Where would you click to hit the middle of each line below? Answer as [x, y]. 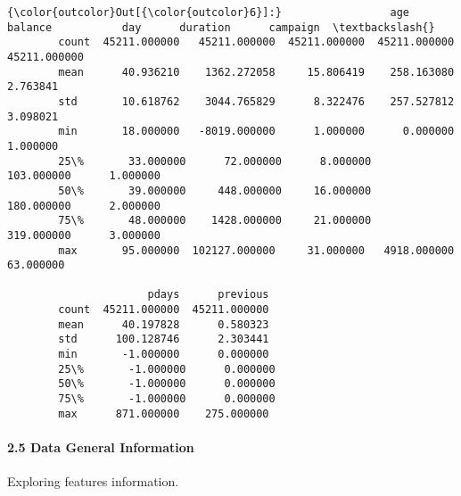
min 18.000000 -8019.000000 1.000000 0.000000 [256, 132]
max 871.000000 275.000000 [164, 413]
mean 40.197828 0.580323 [164, 324]
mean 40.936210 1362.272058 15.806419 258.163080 [256, 72]
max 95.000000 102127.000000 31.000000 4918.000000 [256, 250]
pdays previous [208, 295]
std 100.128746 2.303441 [164, 339]
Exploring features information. [93, 481]
